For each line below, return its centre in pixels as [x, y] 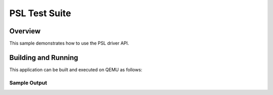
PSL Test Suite [40, 13]
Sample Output [28, 82]
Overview [25, 31]
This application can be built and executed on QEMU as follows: [76, 69]
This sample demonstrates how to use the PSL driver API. [69, 43]
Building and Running [44, 57]
